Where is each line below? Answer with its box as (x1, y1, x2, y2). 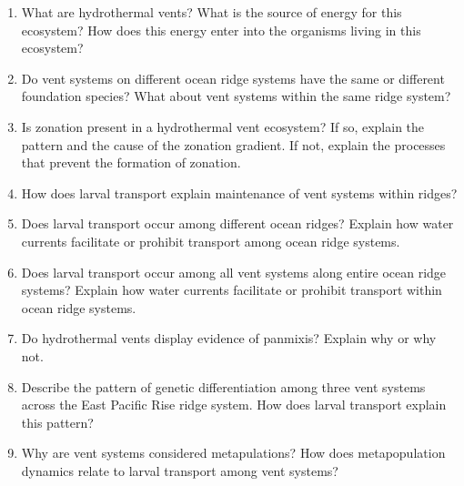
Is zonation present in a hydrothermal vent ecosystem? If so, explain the (21, 116, 425, 136)
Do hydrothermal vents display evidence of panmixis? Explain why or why (21, 329, 437, 348)
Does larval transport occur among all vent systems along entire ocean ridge (21, 262, 447, 281)
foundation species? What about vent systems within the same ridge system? (21, 86, 451, 106)
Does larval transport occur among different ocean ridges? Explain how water (21, 214, 454, 233)
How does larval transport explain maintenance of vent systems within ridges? (21, 183, 458, 202)
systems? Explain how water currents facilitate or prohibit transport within (21, 280, 442, 299)
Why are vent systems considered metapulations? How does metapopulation (21, 443, 446, 462)
